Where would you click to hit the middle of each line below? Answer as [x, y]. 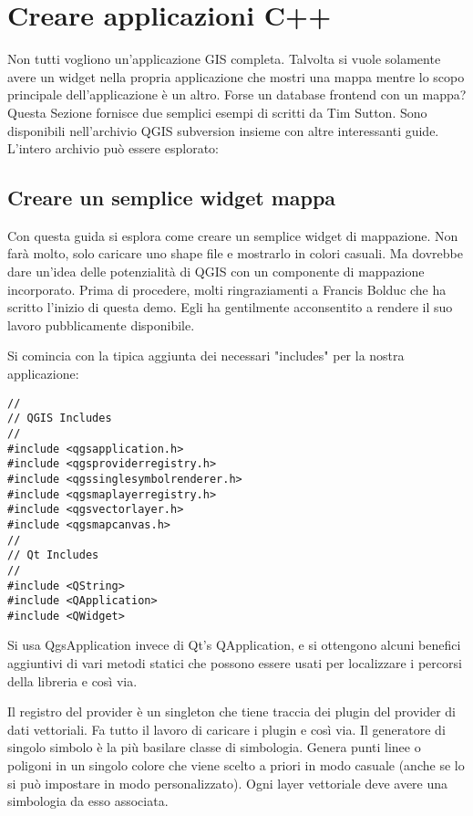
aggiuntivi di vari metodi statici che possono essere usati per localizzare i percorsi [235, 663]
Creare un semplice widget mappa [172, 198]
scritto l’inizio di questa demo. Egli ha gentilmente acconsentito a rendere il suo [230, 307]
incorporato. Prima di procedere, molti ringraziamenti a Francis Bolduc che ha [227, 289]
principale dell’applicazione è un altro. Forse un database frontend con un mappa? [237, 94]
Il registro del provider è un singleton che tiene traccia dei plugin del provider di [231, 711]
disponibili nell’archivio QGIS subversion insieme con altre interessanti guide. [223, 130]
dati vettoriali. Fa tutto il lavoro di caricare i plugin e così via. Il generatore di [226, 729]
